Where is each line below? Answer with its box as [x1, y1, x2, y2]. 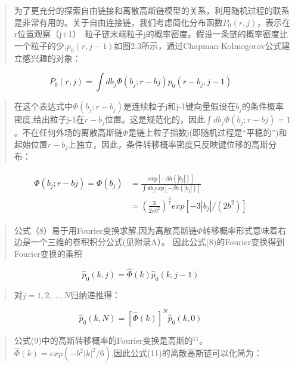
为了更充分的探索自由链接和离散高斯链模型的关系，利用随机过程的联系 [14, 4, 290, 16]
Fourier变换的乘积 [14, 247, 82, 260]
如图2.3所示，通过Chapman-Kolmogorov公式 [114, 39, 282, 51]
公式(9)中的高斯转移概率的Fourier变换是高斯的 [14, 334, 193, 346]
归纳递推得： [70, 288, 120, 301]
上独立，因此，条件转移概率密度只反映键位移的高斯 [68, 137, 269, 150]
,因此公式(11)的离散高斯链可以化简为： [111, 347, 262, 359]
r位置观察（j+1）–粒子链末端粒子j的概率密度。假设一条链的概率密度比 [14, 27, 288, 40]
